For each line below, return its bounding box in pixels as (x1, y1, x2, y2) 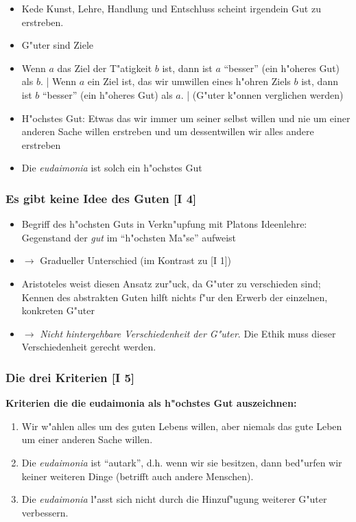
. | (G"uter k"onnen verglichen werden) (180, 87, 344, 102)
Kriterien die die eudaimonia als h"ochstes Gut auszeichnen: (5, 396, 297, 410)
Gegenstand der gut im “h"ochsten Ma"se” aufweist (21, 230, 237, 244)
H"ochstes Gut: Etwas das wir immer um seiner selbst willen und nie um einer (21, 110, 351, 125)
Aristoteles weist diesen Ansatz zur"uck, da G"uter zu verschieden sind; (21, 276, 321, 290)
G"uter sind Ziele (21, 38, 94, 52)
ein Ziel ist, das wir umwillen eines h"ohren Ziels (87, 74, 291, 88)
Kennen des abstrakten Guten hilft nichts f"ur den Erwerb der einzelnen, (21, 289, 328, 304)
